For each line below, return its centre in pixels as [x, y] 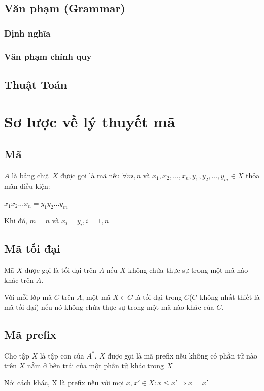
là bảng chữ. [31, 175]
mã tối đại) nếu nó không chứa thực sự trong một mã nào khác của [109, 306]
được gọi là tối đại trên [60, 270]
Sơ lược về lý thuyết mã [90, 122]
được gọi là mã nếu [90, 175]
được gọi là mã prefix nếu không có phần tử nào [182, 355]
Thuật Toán [36, 84]
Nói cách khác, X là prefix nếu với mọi [64, 382]
